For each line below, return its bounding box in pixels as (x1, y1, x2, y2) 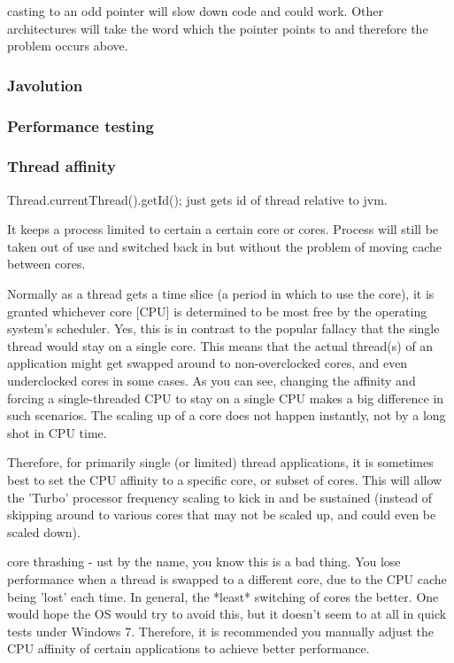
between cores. (7, 254, 86, 273)
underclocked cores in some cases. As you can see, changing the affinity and (7, 371, 416, 390)
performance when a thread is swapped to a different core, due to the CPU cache (7, 569, 447, 588)
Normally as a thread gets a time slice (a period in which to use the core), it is (7, 285, 435, 303)
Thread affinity (7, 155, 116, 177)
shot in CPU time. (7, 423, 107, 441)
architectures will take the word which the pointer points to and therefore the (7, 19, 428, 37)
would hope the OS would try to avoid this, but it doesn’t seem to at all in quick (7, 604, 447, 623)
